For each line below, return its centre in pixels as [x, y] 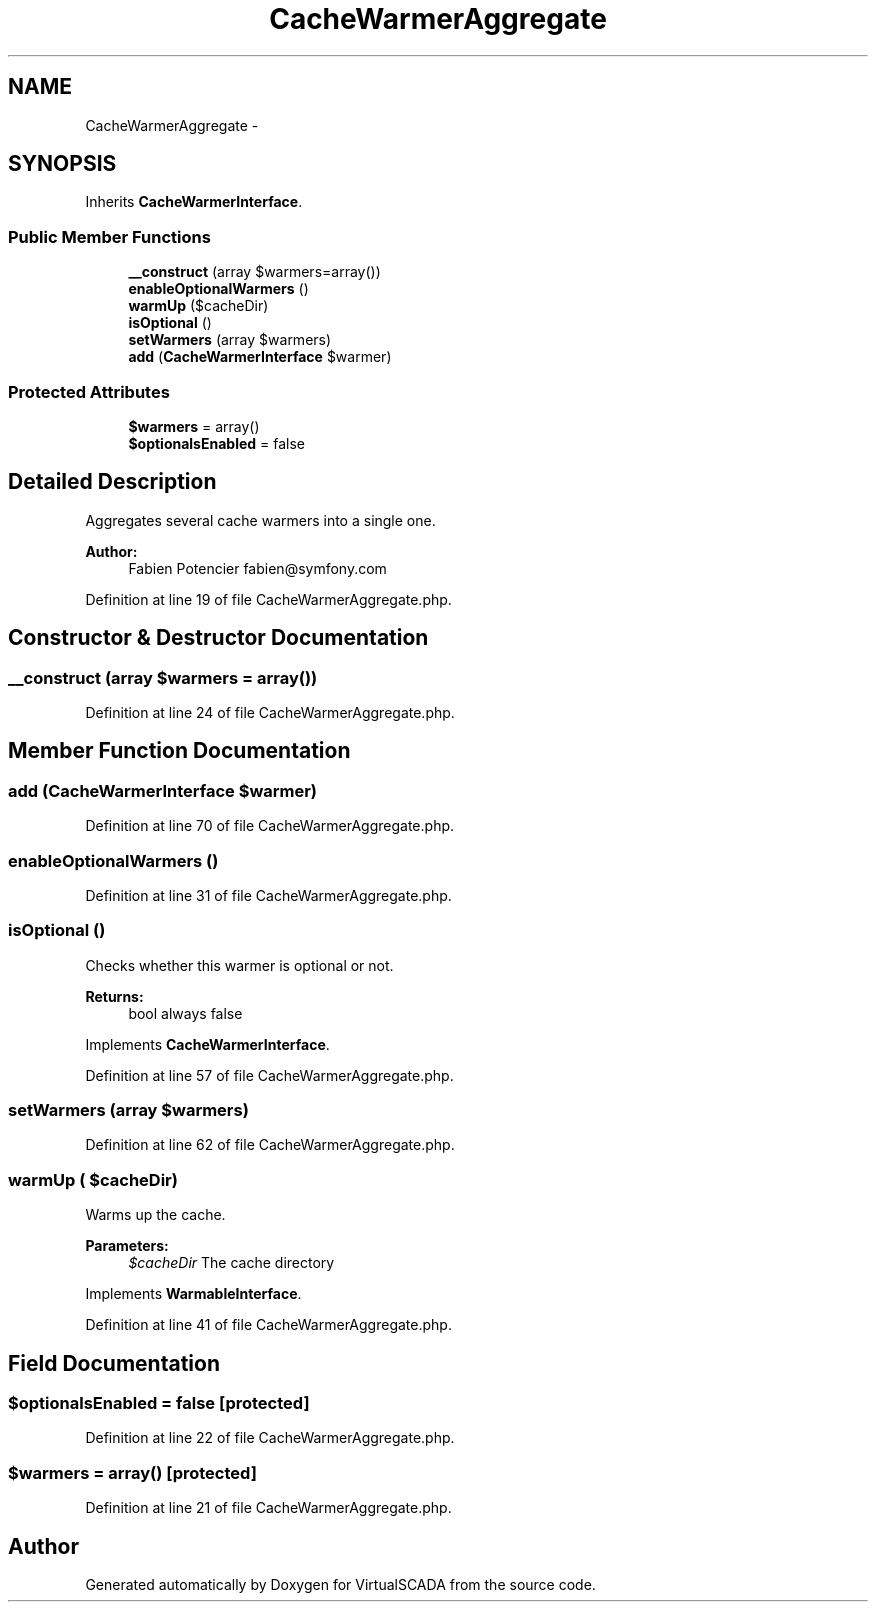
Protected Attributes [89, 391]
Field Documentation [114, 1363]
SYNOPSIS [62, 164]
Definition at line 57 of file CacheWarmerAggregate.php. [269, 1075]
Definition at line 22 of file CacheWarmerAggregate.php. [270, 1438]
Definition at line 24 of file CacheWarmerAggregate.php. [270, 712]
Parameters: [127, 1246]
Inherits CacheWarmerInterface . [194, 202]
